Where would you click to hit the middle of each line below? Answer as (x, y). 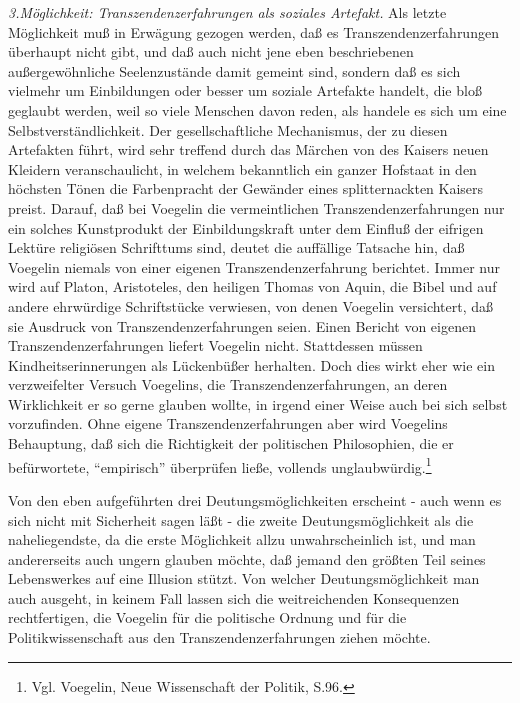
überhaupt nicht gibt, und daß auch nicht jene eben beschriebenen (211, 51)
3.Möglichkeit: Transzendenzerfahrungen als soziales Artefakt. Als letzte (227, 12)
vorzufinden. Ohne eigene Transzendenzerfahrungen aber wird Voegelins (228, 423)
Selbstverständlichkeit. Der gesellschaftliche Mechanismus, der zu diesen (228, 129)
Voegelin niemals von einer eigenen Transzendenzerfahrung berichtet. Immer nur (254, 266)
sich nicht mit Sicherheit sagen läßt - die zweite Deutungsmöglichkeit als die (241, 519)
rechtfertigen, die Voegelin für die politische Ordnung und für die (207, 617)
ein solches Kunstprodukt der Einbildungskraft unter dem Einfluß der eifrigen (246, 227)
